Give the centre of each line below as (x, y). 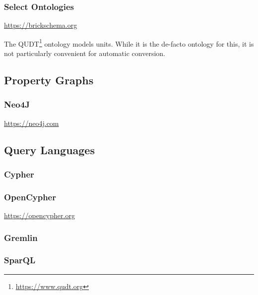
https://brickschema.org (41, 25)
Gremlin (21, 237)
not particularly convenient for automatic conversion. (85, 53)
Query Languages (49, 149)
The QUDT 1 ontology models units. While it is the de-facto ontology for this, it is (129, 43)
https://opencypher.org (39, 215)
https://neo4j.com (32, 123)
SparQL (20, 260)
